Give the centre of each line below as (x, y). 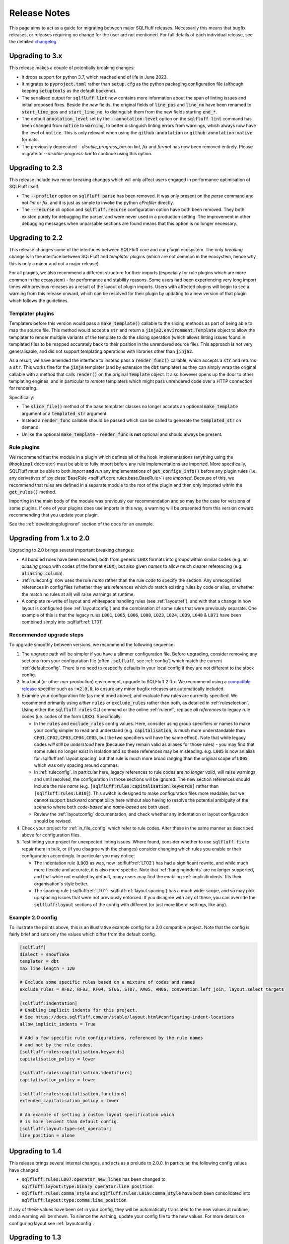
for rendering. (23, 388)
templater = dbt (39, 961)
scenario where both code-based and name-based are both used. (102, 807)
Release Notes (40, 13)
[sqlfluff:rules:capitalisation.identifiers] (76, 1073)
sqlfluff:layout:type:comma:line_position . (75, 1200)
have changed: (24, 1170)
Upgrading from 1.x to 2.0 (49, 538)
